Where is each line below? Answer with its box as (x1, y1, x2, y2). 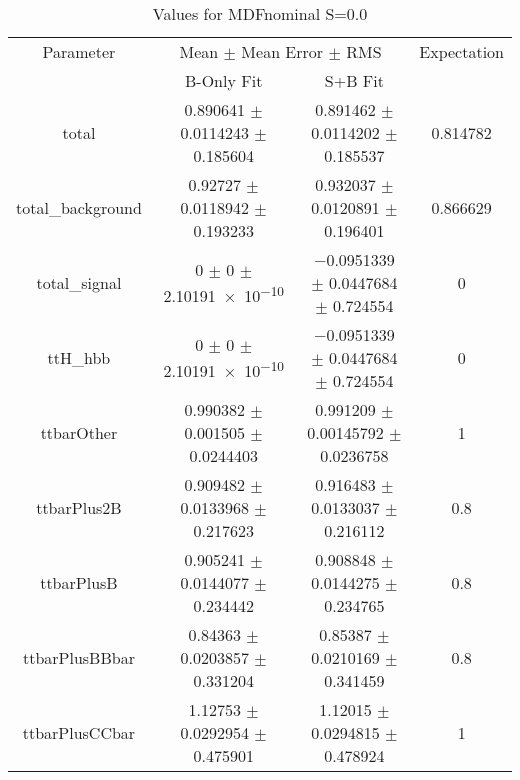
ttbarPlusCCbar (22, 721, 136, 744)
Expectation (419, 40, 504, 63)
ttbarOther (40, 421, 118, 444)
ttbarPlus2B (36, 496, 122, 519)
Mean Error (241, 40, 324, 63)
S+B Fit (324, 69, 384, 92)
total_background (16, 196, 142, 219)
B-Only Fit (185, 69, 263, 92)
